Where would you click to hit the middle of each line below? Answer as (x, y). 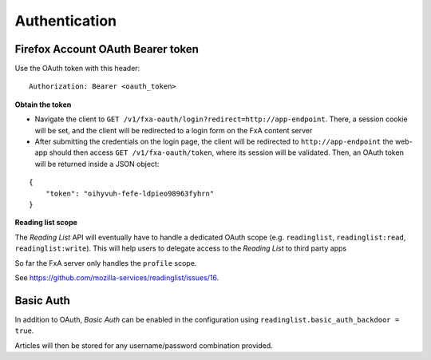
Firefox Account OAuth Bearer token (107, 49)
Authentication (66, 21)
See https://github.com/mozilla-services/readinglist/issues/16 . (117, 277)
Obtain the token (43, 105)
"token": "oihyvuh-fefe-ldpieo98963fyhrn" (130, 193)
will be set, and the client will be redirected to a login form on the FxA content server (174, 130)
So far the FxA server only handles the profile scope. (106, 263)
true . (24, 330)
